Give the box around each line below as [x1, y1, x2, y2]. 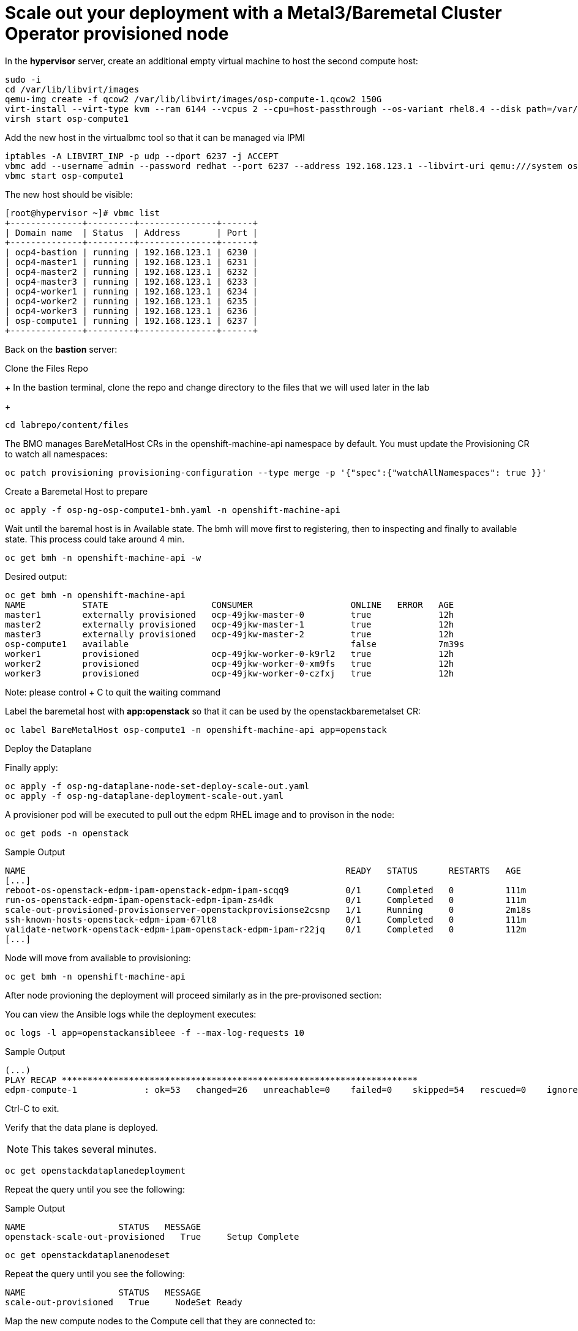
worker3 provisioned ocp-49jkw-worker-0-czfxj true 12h [5, 668, 454, 678]
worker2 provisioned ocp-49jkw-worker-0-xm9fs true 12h [5, 658, 454, 669]
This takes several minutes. [31, 1142, 157, 1155]
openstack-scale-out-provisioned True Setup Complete [5, 1231, 299, 1242]
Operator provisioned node [5, 23, 229, 44]
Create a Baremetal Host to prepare [5, 486, 148, 497]
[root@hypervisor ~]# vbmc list [5, 208, 160, 218]
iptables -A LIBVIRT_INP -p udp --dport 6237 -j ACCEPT [5, 151, 279, 161]
